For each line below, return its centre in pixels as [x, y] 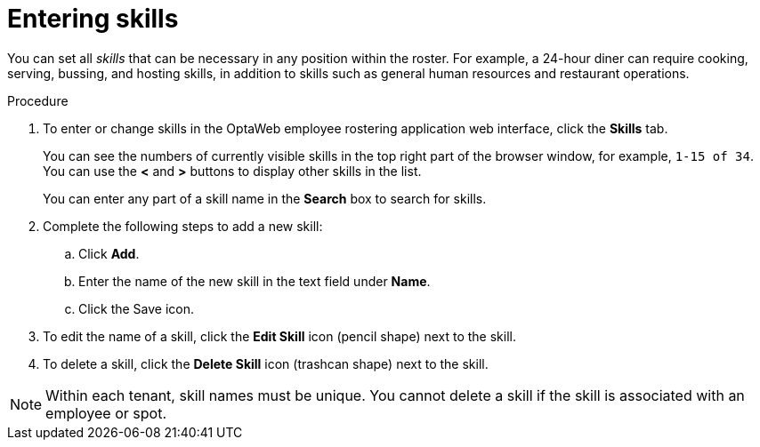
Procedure [38, 100]
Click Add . [109, 253]
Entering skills [93, 19]
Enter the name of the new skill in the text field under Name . [255, 281]
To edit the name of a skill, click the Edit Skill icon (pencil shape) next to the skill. [279, 336]
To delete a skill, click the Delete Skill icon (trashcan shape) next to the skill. [266, 363]
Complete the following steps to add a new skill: [183, 226]
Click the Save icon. [137, 308]
